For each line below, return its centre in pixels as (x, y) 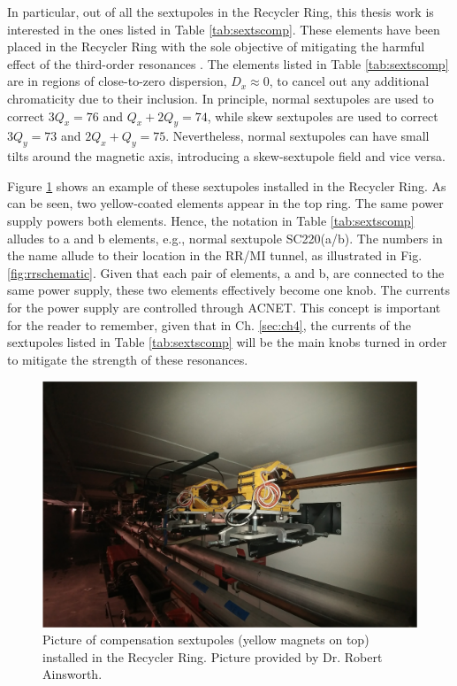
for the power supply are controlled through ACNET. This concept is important (224, 307)
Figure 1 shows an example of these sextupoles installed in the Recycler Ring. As (227, 185)
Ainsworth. (72, 674)
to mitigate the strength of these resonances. (128, 359)
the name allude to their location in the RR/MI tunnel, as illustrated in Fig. (215, 255)
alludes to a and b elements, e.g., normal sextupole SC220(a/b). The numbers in (225, 238)
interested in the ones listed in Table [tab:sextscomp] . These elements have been (224, 29)
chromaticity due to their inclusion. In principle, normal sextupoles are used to (221, 98)
